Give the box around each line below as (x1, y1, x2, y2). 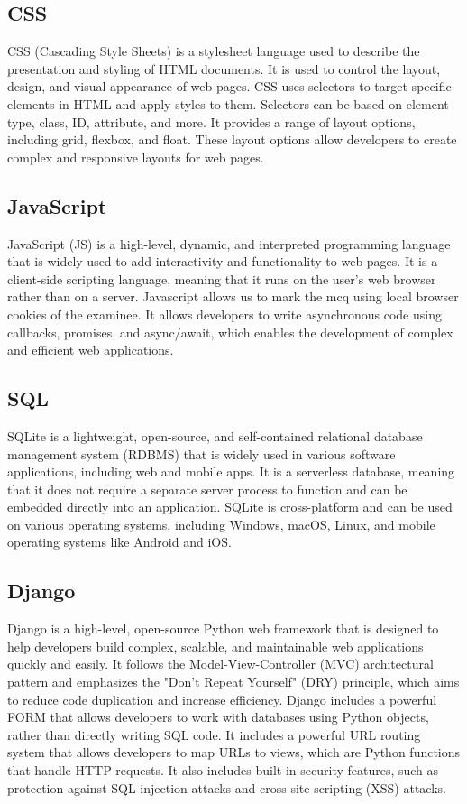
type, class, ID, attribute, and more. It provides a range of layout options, (7, 112, 416, 131)
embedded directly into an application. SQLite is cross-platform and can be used (7, 497, 453, 516)
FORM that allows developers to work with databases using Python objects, (7, 707, 429, 726)
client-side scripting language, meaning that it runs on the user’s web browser (7, 269, 436, 288)
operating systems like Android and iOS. (7, 532, 232, 551)
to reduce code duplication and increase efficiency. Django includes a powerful (7, 689, 437, 708)
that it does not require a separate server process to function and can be (7, 479, 407, 498)
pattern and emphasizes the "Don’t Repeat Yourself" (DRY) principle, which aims (7, 672, 460, 691)
